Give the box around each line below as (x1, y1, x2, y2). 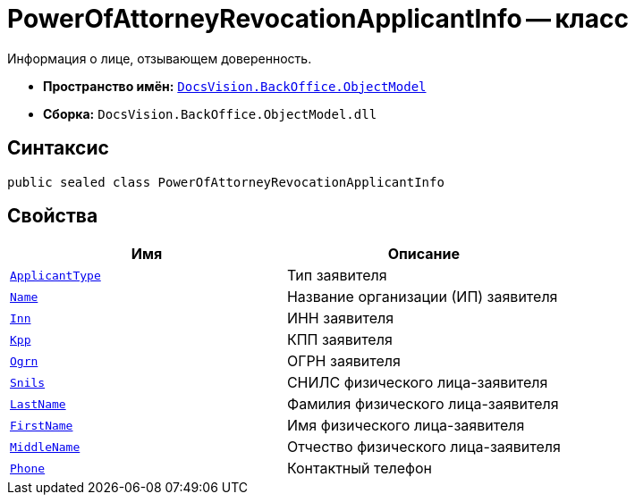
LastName (10, 397, 66, 411)
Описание (387, 245, 461, 264)
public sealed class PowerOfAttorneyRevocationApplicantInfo (7, 174, 444, 189)
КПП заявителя (286, 330, 393, 349)
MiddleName (10, 439, 80, 454)
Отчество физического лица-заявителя (286, 438, 561, 456)
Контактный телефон (286, 459, 433, 478)
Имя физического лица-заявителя (286, 416, 525, 435)
